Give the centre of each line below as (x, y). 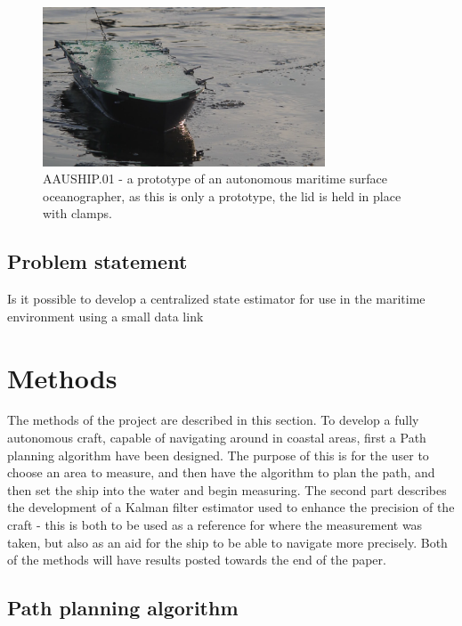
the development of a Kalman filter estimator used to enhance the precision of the (231, 507)
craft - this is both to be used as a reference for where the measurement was (215, 525)
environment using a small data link (105, 316)
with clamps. (77, 213)
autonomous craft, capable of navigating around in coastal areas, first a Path (217, 438)
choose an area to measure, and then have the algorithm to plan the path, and (221, 472)
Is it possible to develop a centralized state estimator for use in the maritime (216, 299)
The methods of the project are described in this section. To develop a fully (213, 420)
